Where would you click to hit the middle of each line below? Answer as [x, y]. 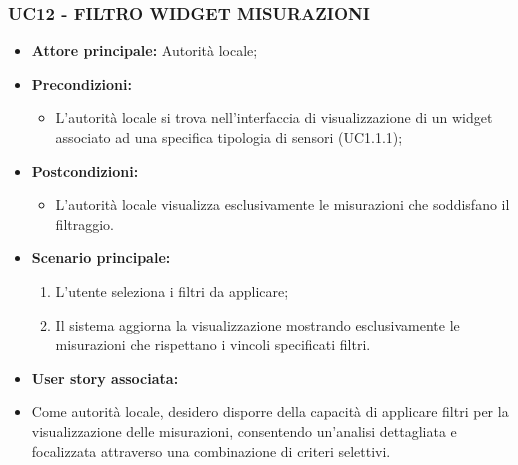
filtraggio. [84, 223]
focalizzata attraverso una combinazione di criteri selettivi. [211, 450]
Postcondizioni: [85, 170]
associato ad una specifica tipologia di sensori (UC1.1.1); [229, 137]
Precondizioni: [81, 83]
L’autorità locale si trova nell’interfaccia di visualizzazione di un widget [274, 117]
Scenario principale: [101, 257]
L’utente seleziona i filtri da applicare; [172, 290]
